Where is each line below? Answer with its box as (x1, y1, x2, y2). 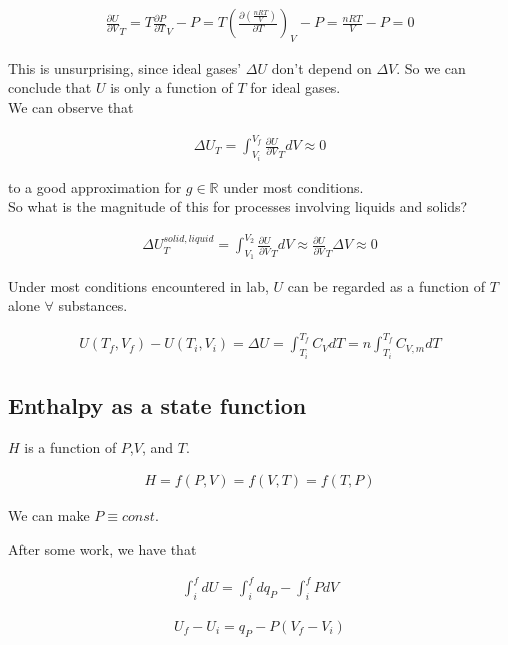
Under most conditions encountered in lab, (8, 275, 269, 296)
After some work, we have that (8, 539, 197, 560)
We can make (8, 505, 90, 526)
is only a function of (110, 77, 233, 98)
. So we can (396, 57, 466, 78)
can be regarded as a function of (287, 275, 486, 296)
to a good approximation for (8, 176, 182, 197)
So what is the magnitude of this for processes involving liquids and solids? (8, 196, 468, 217)
